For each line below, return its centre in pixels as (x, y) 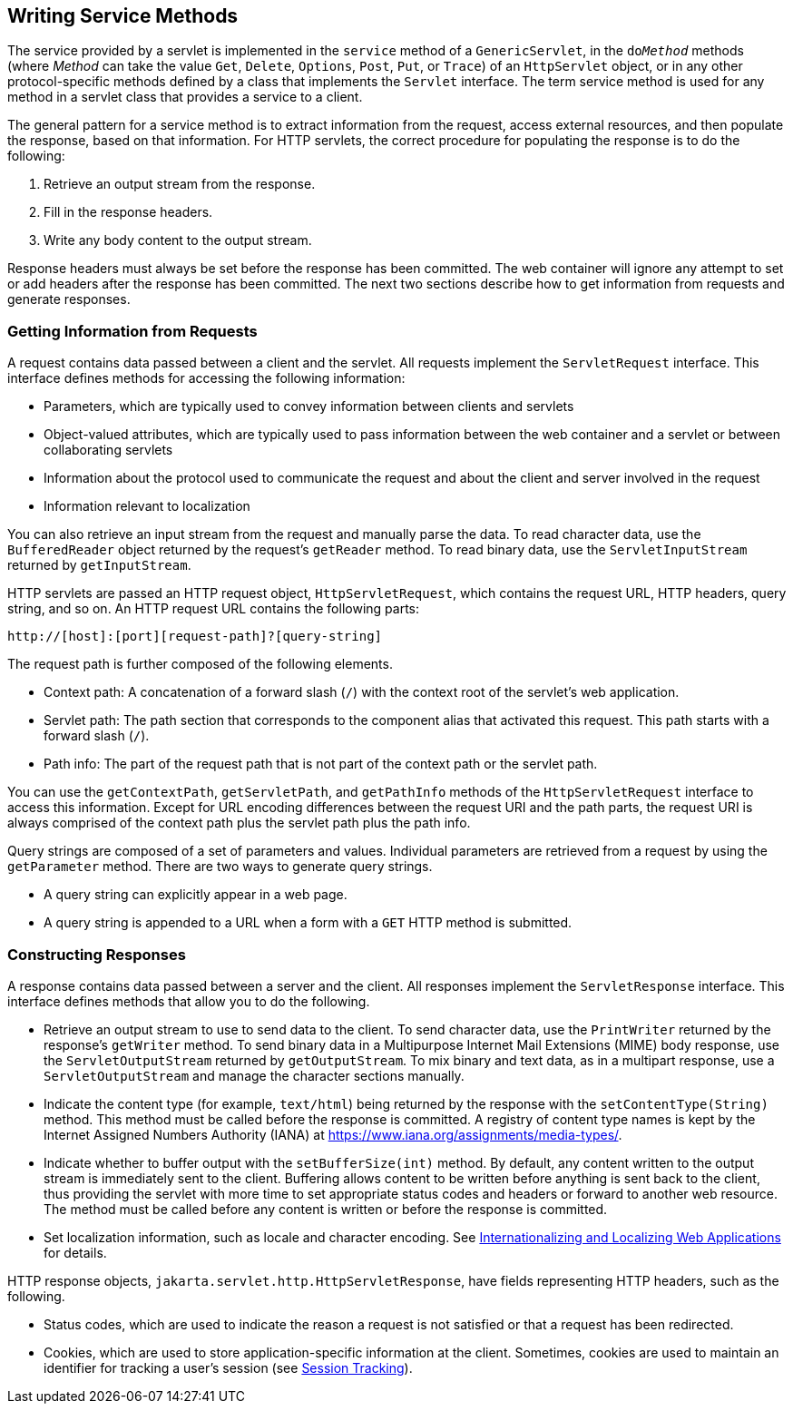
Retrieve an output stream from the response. (180, 184)
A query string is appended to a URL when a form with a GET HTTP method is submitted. (308, 923)
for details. (75, 1252)
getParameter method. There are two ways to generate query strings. (220, 867)
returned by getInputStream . (99, 565)
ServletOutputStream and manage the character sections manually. (254, 1075)
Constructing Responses (97, 954)
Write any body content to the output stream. (178, 240)
